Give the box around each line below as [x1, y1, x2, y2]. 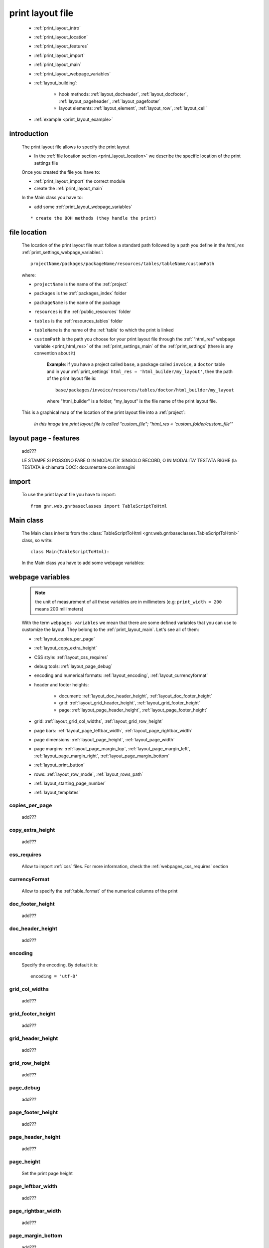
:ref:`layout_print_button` [34, 762, 85, 768]
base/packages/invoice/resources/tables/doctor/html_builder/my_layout [55, 387, 234, 393]
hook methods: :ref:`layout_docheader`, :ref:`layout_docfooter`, [59, 91, 188, 97]
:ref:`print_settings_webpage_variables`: [21, 249, 104, 255]
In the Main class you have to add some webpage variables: [21, 560, 144, 566]
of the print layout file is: [46, 375, 97, 381]
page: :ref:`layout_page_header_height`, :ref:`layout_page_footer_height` [59, 707, 208, 713]
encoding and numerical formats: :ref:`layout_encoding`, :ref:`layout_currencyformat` [34, 672, 208, 678]
